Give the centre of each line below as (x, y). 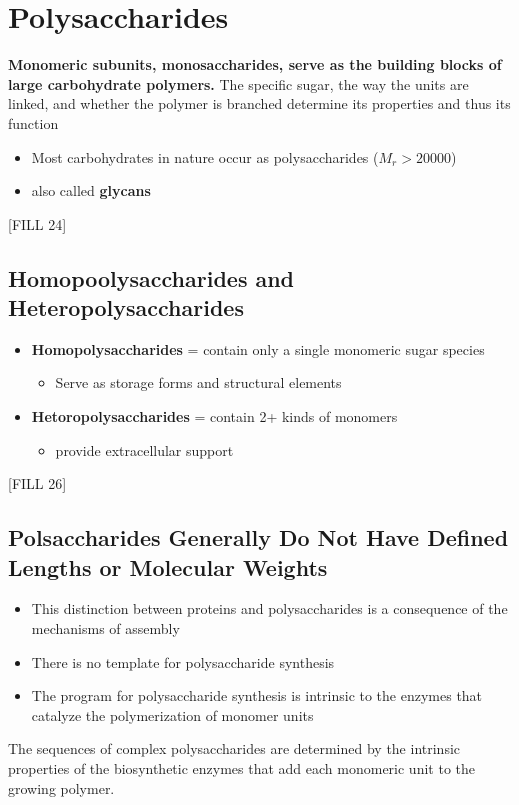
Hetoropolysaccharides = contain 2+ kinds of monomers (214, 416)
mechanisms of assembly (105, 628)
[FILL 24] (37, 223)
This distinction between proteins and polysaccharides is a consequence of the (269, 608)
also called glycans (91, 190)
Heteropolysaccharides (126, 307)
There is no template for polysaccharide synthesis (183, 661)
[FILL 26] (37, 483)
